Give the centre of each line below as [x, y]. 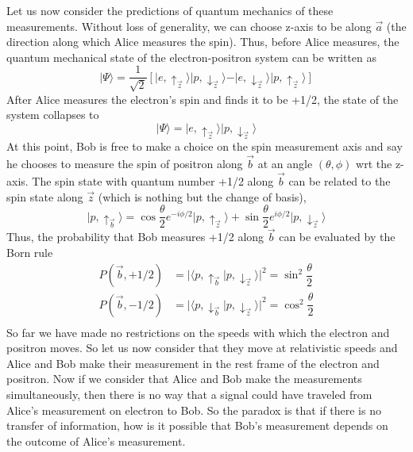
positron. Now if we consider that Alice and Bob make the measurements [184, 379]
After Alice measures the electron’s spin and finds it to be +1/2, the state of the [203, 99]
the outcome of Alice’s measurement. [96, 441]
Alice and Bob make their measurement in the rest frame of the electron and [193, 363]
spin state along [45, 196]
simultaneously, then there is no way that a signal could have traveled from [189, 394]
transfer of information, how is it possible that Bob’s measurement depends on [197, 425]
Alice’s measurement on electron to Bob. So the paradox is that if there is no [194, 410]
